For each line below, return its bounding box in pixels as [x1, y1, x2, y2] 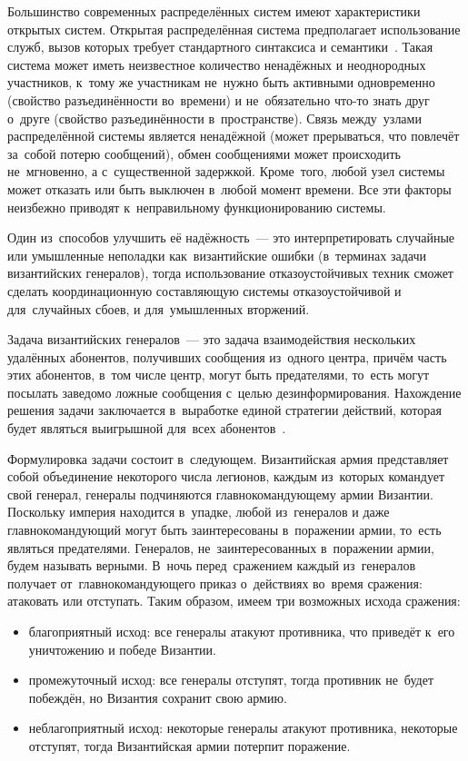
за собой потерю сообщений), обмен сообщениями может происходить [7, 143, 401, 163]
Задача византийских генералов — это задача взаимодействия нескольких [7, 330, 416, 349]
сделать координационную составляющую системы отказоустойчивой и [7, 281, 402, 300]
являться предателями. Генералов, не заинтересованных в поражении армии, [7, 538, 434, 557]
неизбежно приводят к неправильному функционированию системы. [7, 197, 386, 216]
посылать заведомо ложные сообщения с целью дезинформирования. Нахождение [7, 382, 462, 401]
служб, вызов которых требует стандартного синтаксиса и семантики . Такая [7, 37, 433, 56]
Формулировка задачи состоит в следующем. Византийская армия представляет [7, 449, 449, 468]
